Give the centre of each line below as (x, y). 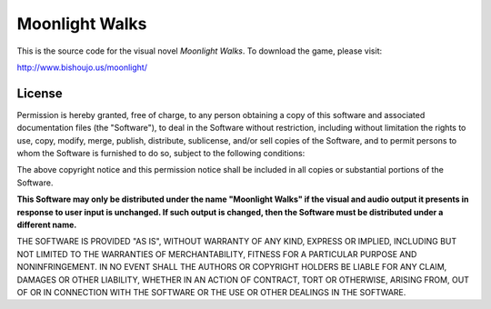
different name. (47, 224)
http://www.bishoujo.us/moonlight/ (82, 67)
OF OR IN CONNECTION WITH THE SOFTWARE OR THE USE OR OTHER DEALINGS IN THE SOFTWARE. (211, 292)
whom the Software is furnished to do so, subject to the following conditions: (161, 154)
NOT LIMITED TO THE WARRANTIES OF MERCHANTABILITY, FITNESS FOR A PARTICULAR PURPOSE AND (217, 254)
